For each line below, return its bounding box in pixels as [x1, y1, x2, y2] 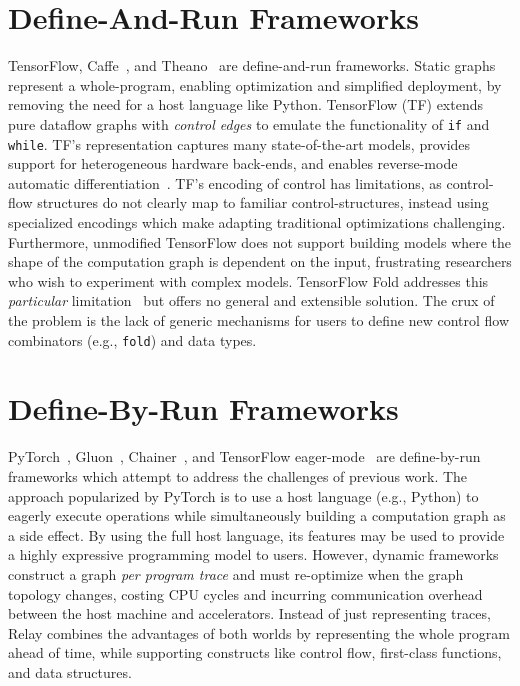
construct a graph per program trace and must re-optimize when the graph [8, 563, 464, 584]
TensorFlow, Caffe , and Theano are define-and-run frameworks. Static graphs [8, 55, 496, 76]
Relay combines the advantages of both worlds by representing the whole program [8, 622, 510, 643]
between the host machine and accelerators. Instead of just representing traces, [8, 603, 491, 624]
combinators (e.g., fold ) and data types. [8, 329, 257, 350]
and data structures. [8, 661, 132, 682]
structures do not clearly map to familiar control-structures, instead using [37, 192, 489, 213]
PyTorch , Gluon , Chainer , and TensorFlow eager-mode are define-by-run [8, 446, 481, 467]
